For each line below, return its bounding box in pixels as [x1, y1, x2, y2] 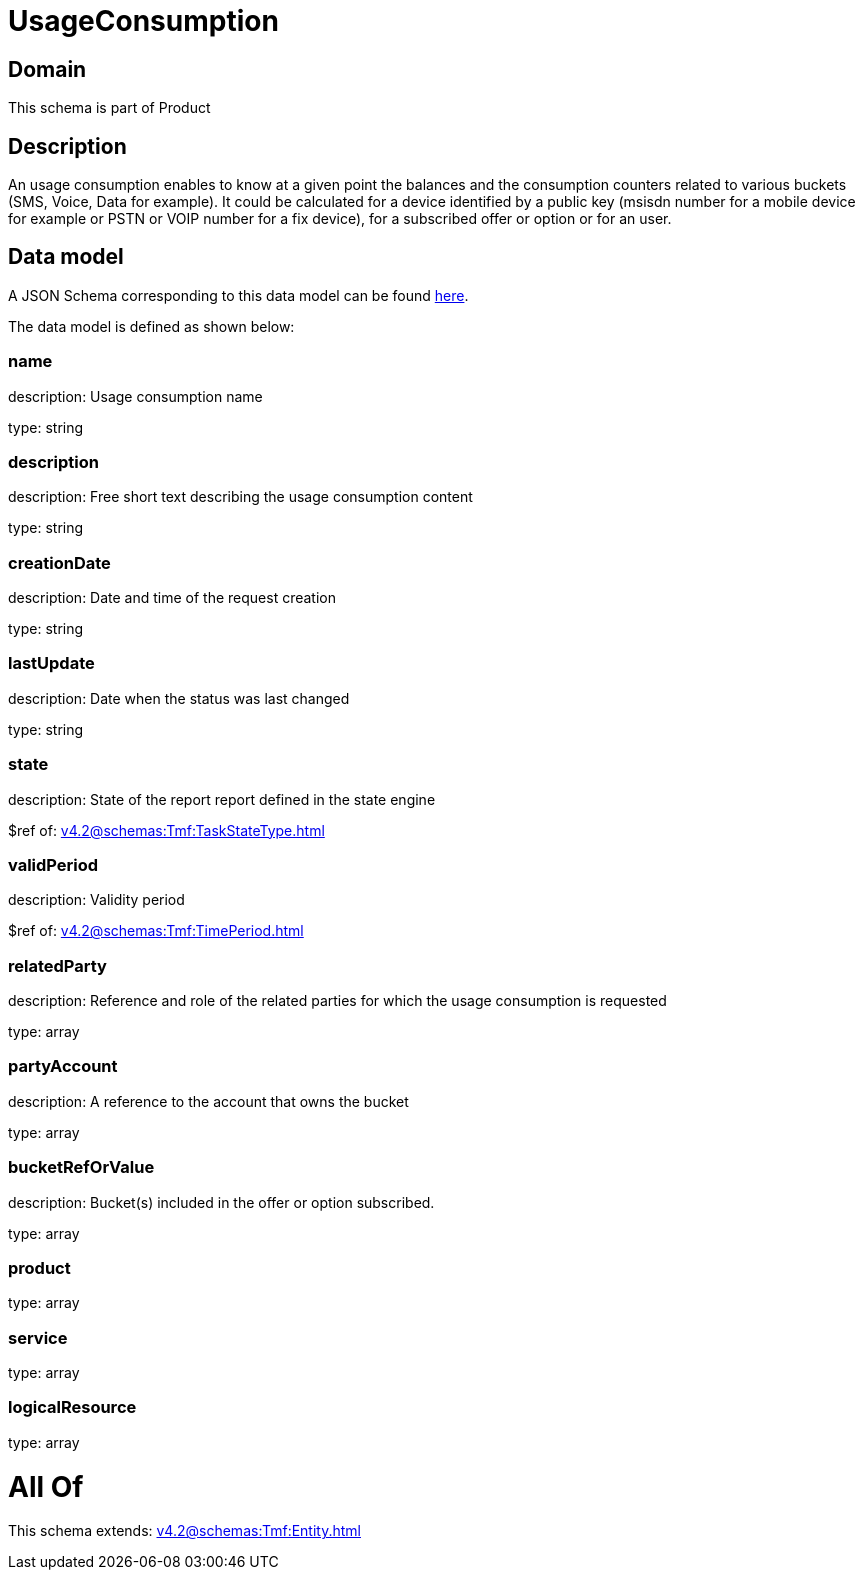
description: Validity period [8, 891, 185, 909]
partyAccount [8, 1056, 118, 1077]
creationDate [8, 552, 111, 573]
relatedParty [8, 955, 107, 976]
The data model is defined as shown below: [8, 317, 295, 335]
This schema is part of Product [8, 99, 211, 117]
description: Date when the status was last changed [8, 689, 350, 707]
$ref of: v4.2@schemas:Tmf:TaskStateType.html [8, 821, 325, 839]
